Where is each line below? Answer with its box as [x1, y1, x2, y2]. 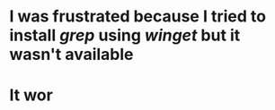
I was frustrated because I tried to [9, 6, 267, 27]
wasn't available [9, 45, 134, 64]
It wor [9, 85, 54, 106]
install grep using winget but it [9, 25, 241, 46]
